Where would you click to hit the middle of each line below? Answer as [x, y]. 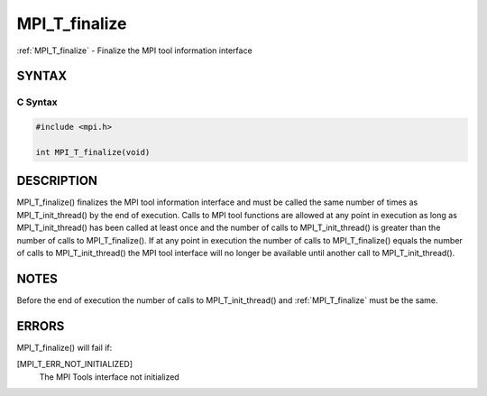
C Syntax [37, 102]
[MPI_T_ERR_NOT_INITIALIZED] [75, 364]
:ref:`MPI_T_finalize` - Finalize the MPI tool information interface [134, 51]
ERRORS [41, 326]
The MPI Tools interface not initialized [109, 377]
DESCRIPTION [57, 181]
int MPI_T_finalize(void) [93, 152]
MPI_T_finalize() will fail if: [64, 347]
